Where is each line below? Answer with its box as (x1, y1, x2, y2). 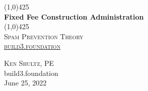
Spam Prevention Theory (4, 31, 84, 41)
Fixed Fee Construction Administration (4, 11, 144, 22)
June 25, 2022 (4, 77, 47, 88)
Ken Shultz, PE (4, 57, 54, 68)
